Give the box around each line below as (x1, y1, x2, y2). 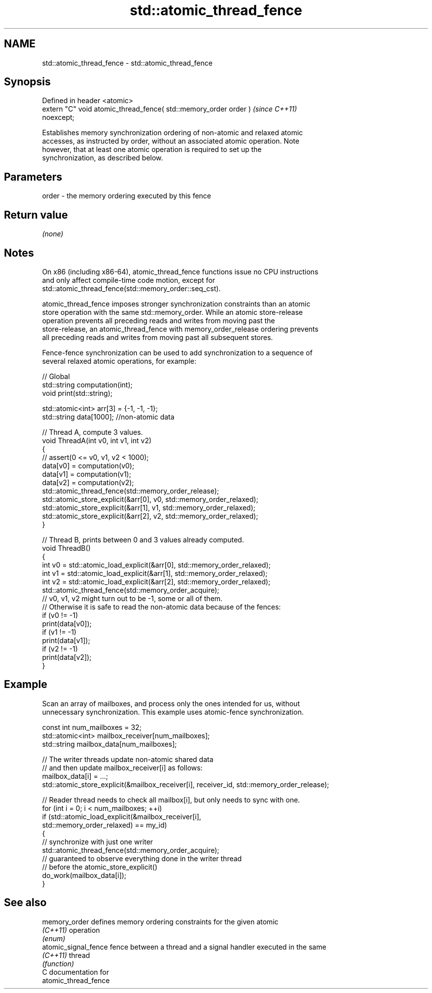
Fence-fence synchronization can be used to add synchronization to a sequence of (42, 348, 313, 357)
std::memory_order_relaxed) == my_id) (42, 820, 167, 829)
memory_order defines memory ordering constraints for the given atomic (42, 917, 279, 926)
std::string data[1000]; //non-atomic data (42, 412, 175, 421)
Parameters (4, 170, 62, 183)
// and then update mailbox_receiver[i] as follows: (42, 763, 203, 772)
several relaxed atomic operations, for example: (42, 356, 197, 365)
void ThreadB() (42, 543, 91, 552)
